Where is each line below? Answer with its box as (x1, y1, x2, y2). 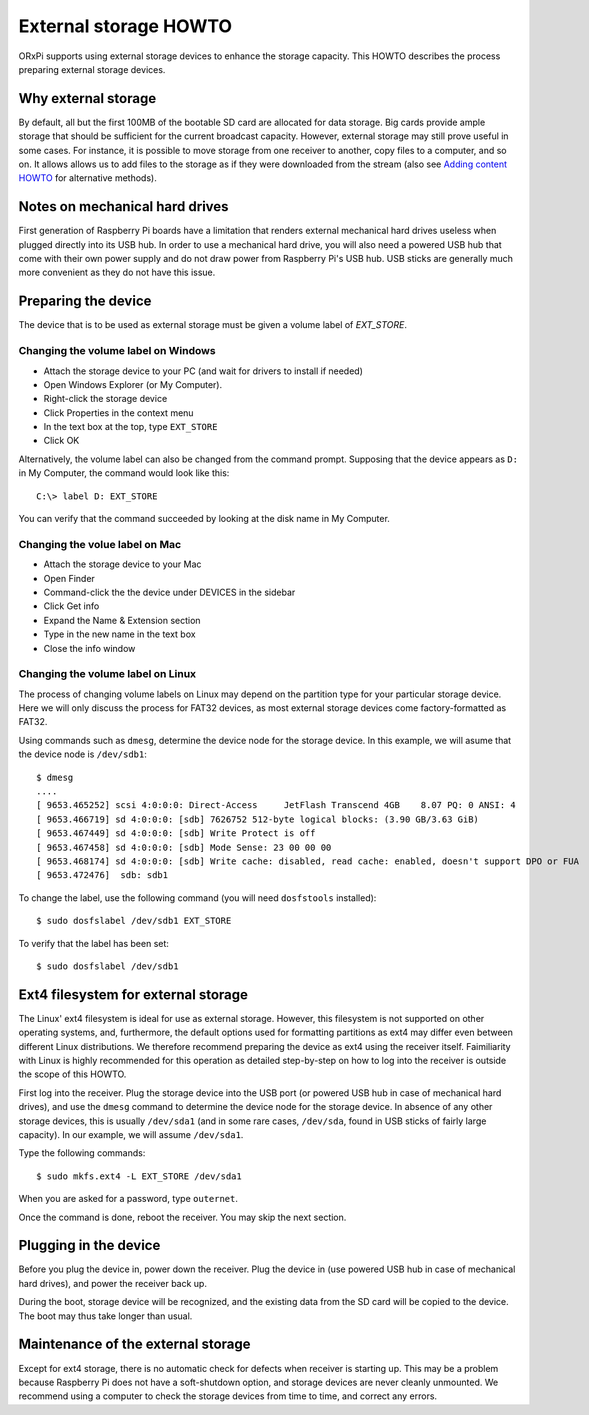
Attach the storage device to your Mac (43, 558, 202, 570)
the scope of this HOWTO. (18, 1068, 127, 1080)
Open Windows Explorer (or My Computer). (43, 378, 223, 390)
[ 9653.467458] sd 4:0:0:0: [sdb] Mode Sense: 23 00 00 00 (36, 841, 332, 853)
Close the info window (43, 642, 136, 654)
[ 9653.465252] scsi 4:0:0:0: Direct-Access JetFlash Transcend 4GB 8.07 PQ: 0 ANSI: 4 (36, 800, 517, 811)
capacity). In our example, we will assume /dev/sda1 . (18, 1128, 244, 1140)
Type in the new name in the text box (43, 628, 196, 640)
